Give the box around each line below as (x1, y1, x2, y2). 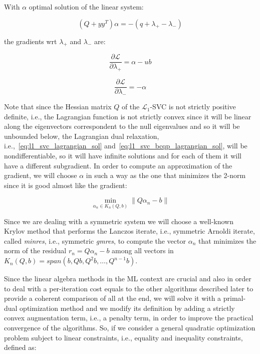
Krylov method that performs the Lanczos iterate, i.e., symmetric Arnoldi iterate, (4, 226, 255, 236)
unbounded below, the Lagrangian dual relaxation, (4, 130, 159, 141)
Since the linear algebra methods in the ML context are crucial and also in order (4, 273, 251, 284)
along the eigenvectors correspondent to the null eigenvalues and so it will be (4, 121, 240, 131)
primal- (223, 293, 246, 303)
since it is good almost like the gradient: (4, 180, 127, 190)
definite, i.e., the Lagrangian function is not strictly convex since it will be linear (4, 111, 251, 121)
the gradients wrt (4, 36, 57, 46)
